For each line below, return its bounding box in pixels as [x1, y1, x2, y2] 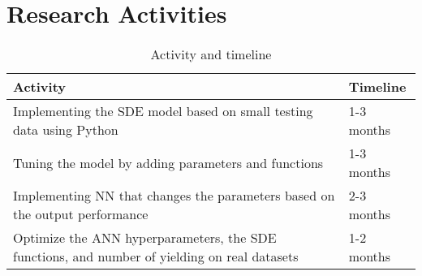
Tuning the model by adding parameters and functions [13, 153, 324, 172]
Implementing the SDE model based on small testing [13, 101, 313, 121]
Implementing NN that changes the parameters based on [13, 186, 335, 205]
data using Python [13, 120, 118, 140]
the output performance [13, 205, 149, 224]
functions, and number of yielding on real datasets [13, 247, 299, 266]
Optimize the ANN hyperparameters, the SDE [13, 228, 277, 248]
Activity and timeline [150, 45, 272, 64]
